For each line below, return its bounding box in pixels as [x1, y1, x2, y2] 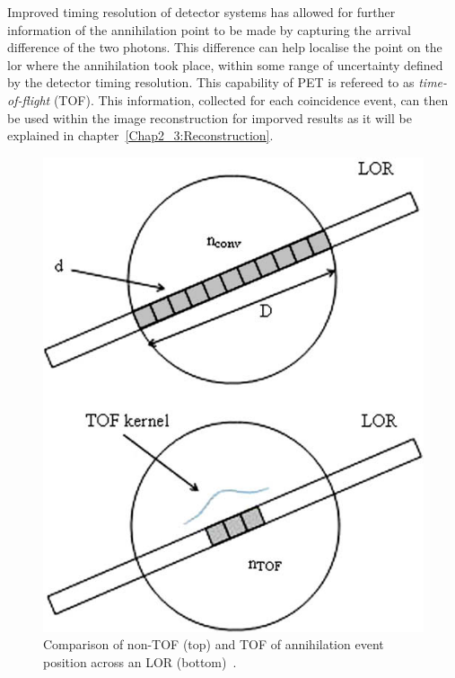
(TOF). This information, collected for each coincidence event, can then [53, 90, 449, 109]
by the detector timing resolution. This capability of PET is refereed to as [7, 73, 415, 92]
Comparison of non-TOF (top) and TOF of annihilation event [43, 635, 384, 654]
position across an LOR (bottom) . [43, 652, 237, 671]
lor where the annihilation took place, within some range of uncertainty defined [7, 55, 443, 74]
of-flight [7, 90, 50, 109]
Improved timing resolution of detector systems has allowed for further [7, 3, 396, 21]
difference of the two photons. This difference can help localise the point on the [7, 38, 442, 57]
